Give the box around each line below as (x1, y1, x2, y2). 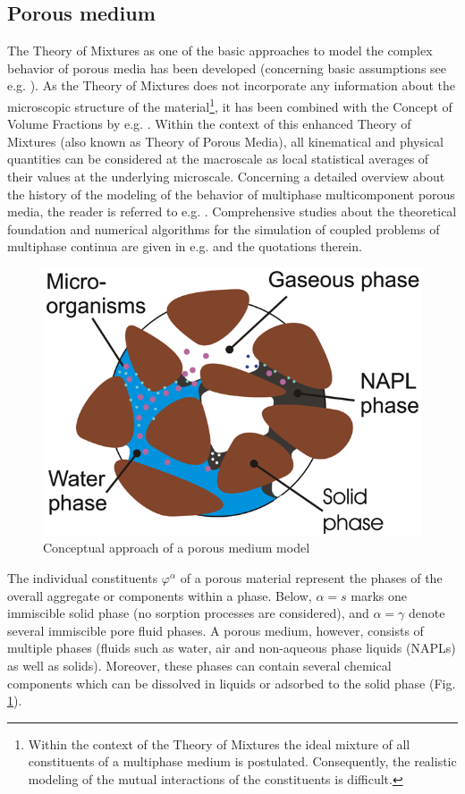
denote (409, 604, 445, 622)
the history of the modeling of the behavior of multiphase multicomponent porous (7, 184, 455, 203)
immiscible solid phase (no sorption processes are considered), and (7, 604, 369, 622)
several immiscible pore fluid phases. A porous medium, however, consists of (7, 621, 424, 639)
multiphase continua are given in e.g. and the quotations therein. (7, 237, 362, 256)
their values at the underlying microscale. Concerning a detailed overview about (7, 167, 445, 186)
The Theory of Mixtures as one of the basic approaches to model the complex (7, 41, 433, 60)
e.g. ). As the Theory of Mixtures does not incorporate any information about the (7, 76, 455, 95)
